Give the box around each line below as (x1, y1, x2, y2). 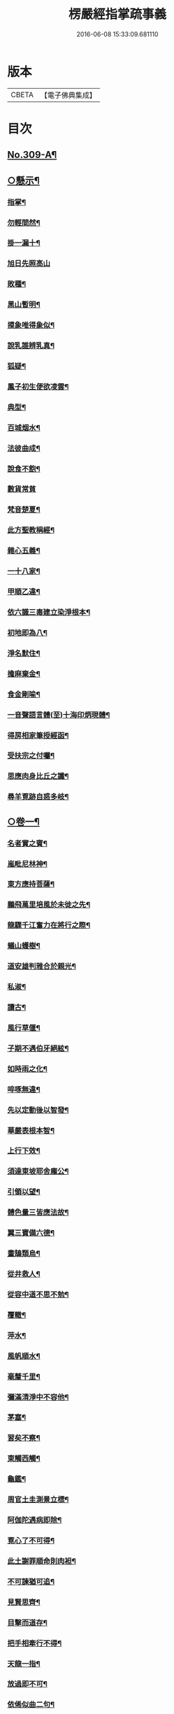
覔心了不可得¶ (7, 1536, 55, 1545)
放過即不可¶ (7, 1679, 48, 1689)
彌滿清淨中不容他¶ (7, 1392, 69, 1402)
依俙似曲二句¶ (7, 1700, 55, 1710)
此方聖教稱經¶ (7, 525, 55, 535)
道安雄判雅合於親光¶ (7, 962, 77, 971)
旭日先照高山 (7, 259, 51, 269)
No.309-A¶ (7, 149, 57, 161)
